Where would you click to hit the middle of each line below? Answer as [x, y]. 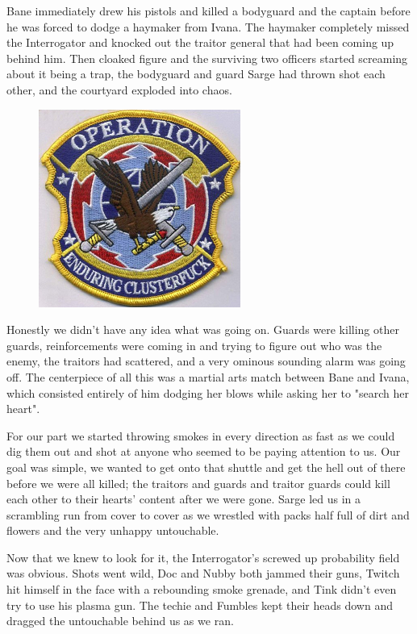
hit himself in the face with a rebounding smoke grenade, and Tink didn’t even [202, 589]
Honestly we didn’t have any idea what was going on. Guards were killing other [203, 330]
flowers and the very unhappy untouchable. [113, 530]
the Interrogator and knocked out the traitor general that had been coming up [200, 42]
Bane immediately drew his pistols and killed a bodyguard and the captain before [208, 10]
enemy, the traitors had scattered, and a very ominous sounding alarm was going [206, 361]
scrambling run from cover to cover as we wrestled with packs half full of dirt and [208, 514]
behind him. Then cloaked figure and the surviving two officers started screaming [207, 58]
